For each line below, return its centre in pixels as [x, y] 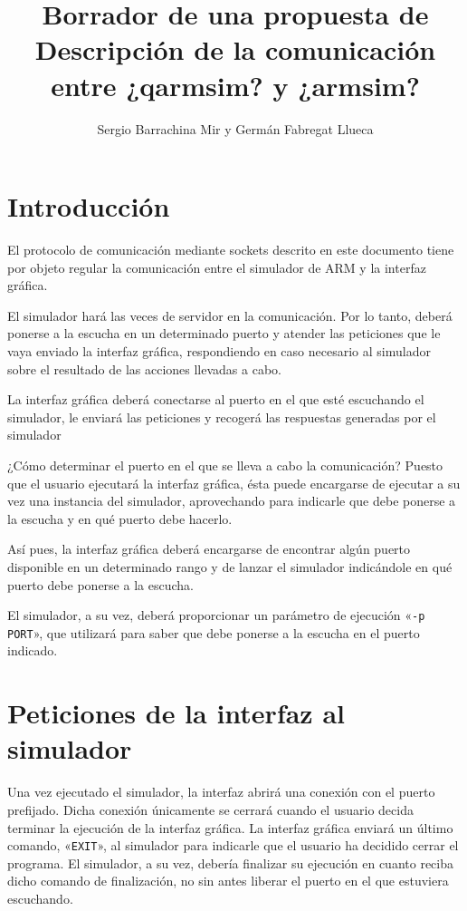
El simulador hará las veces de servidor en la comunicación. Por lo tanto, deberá [230, 315]
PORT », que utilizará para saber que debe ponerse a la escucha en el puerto [214, 632]
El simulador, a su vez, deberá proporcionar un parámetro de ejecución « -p [216, 615]
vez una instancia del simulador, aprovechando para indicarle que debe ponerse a [232, 501]
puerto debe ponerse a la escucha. [100, 584]
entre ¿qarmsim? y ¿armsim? [235, 85]
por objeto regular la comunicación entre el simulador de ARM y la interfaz [217, 267]
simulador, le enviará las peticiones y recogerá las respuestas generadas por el [222, 417]
